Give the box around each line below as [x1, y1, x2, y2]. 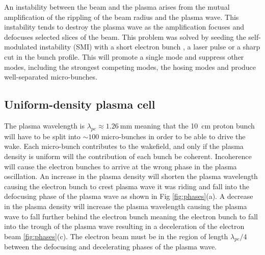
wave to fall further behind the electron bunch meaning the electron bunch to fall [4, 211, 258, 221]
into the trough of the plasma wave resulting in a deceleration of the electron [4, 221, 245, 232]
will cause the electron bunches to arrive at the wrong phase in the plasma [4, 161, 237, 171]
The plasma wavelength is [4, 120, 85, 131]
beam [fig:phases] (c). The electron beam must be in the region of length [4, 231, 228, 241]
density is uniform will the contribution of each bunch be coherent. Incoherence [4, 150, 252, 161]
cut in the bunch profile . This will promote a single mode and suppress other [4, 51, 244, 62]
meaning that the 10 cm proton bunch [134, 120, 255, 131]
